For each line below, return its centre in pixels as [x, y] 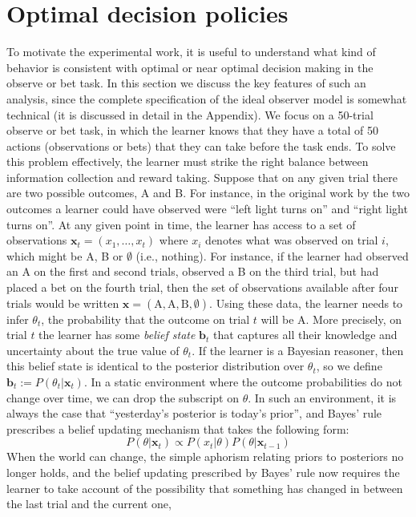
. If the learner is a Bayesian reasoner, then [298, 350]
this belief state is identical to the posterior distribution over [155, 366]
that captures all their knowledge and [305, 335]
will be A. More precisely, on [331, 319]
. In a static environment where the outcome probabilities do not [243, 382]
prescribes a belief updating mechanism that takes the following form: [178, 428]
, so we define [349, 366]
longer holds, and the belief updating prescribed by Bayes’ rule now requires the [203, 472]
